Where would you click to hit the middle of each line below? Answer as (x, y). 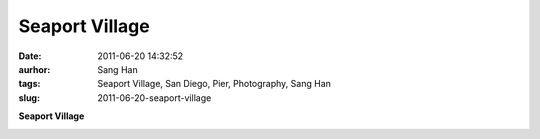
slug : (29, 97)
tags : (29, 84)
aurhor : (34, 69)
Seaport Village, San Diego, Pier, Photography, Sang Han (214, 84)
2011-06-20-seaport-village (154, 97)
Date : (30, 56)
